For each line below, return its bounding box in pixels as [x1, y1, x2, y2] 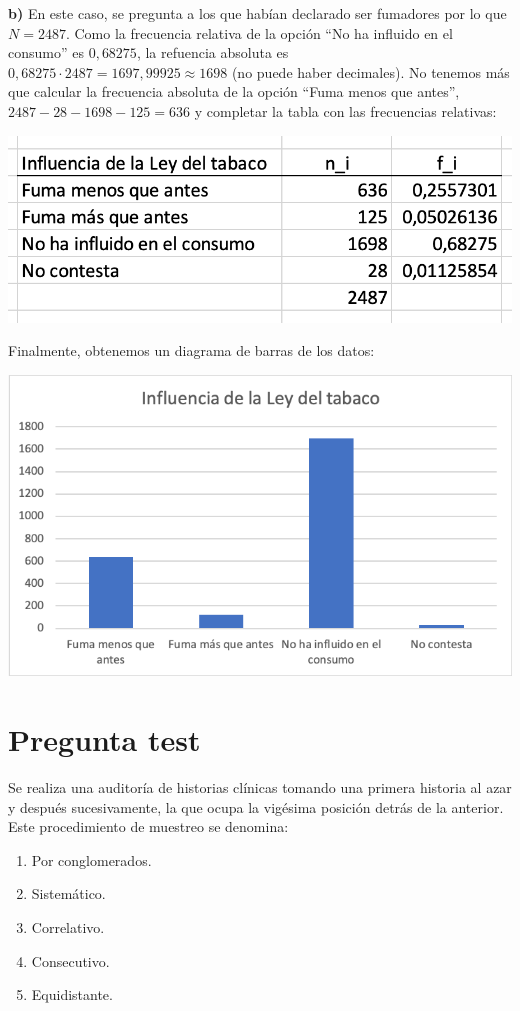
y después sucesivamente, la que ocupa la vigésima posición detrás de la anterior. [8, 796, 504, 817]
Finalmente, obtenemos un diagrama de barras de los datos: [8, 340, 375, 361]
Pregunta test [8, 719, 201, 760]
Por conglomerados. [31, 849, 152, 870]
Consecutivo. [31, 950, 110, 971]
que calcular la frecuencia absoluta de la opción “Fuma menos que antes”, [8, 81, 460, 102]
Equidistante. [31, 984, 113, 1005]
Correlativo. [31, 917, 105, 938]
